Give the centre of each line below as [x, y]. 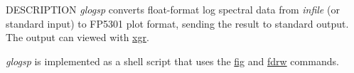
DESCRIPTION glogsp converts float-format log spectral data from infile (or [173, 9]
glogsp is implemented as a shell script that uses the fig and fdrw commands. [172, 61]
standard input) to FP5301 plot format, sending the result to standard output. [177, 23]
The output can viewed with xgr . [77, 37]
